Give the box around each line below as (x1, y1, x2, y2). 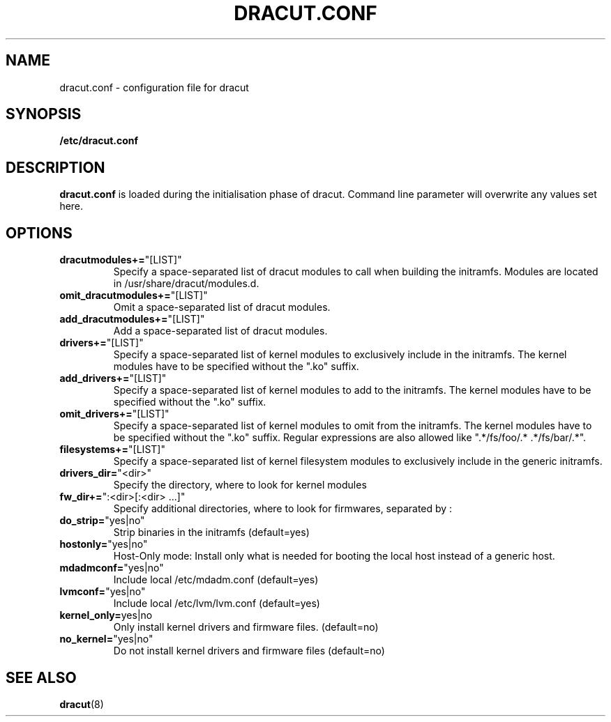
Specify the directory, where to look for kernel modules (113, 479, 367, 491)
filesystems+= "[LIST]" (59, 443, 165, 456)
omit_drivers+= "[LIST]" (59, 408, 169, 420)
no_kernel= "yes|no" (59, 633, 153, 645)
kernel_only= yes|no (59, 609, 153, 622)
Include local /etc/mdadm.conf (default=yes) (113, 574, 319, 586)
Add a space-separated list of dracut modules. (113, 325, 328, 337)
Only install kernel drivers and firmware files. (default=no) (113, 621, 379, 633)
